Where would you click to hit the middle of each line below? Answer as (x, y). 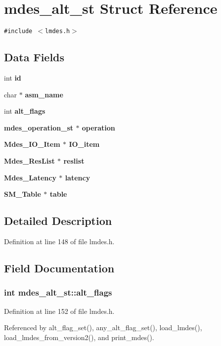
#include (18, 31)
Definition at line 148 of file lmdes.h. (59, 241)
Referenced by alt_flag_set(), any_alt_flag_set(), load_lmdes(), (103, 327)
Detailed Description (58, 221)
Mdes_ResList (29, 160)
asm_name (44, 94)
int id (13, 77)
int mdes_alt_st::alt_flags (58, 292)
